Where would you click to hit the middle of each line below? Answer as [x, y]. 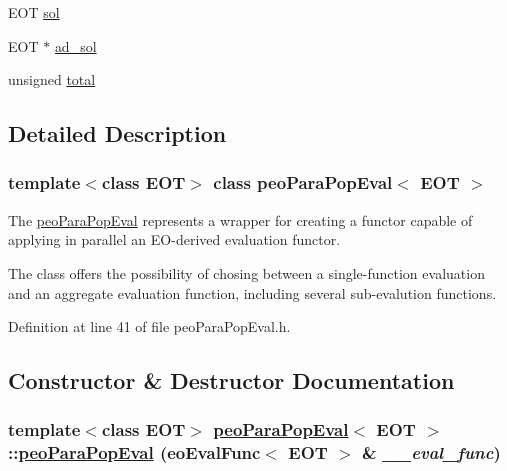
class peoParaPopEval [303, 182]
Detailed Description [117, 133]
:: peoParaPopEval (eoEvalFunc [134, 452]
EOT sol [34, 12]
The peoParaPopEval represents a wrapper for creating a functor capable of [240, 219]
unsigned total [52, 79]
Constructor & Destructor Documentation [231, 380]
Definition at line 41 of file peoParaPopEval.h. [149, 326]
